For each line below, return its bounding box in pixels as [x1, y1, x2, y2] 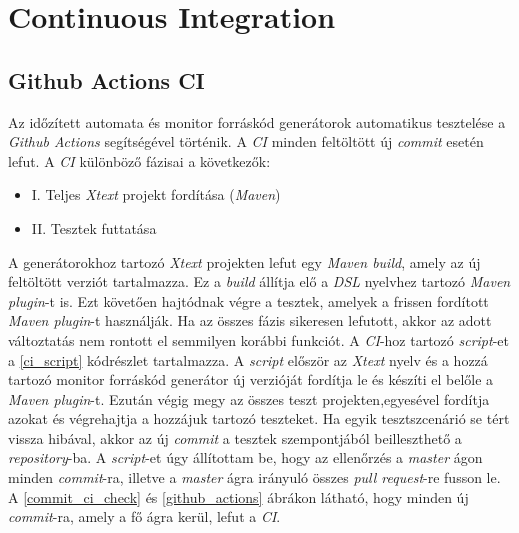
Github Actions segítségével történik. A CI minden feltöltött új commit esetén [8, 131, 484, 152]
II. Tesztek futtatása [31, 217, 157, 238]
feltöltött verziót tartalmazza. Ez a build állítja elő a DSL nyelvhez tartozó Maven [8, 271, 511, 292]
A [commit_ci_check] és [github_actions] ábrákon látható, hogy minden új [8, 486, 469, 507]
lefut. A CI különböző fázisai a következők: [8, 150, 271, 171]
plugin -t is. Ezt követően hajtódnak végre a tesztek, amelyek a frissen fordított [8, 290, 489, 311]
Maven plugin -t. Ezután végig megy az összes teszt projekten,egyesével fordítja [8, 388, 490, 409]
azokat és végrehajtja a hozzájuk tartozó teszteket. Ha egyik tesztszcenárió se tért [8, 408, 510, 429]
